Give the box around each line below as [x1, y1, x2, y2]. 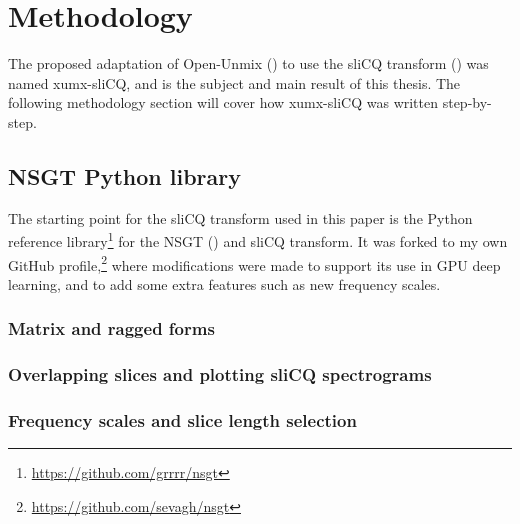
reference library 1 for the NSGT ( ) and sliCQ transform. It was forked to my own [8, 228, 508, 251]
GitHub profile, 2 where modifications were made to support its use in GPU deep [8, 251, 501, 275]
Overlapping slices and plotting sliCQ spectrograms [8, 362, 432, 387]
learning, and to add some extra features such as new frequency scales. [8, 273, 441, 294]
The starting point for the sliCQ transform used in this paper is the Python [8, 207, 473, 228]
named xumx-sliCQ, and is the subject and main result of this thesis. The [8, 72, 461, 93]
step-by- [442, 92, 492, 113]
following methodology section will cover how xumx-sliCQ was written [8, 92, 439, 113]
